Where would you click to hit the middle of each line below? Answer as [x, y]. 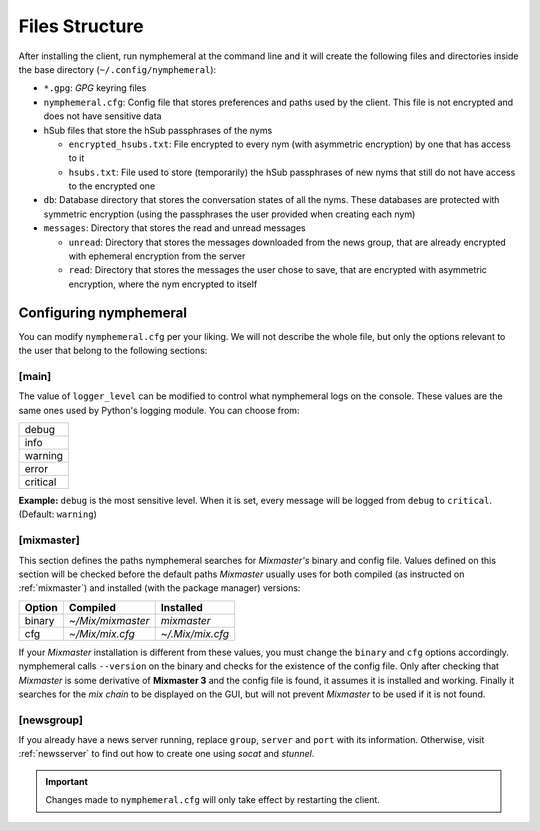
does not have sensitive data [102, 116]
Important [67, 781]
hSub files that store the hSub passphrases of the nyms [158, 130]
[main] [35, 376]
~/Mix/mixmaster [109, 620]
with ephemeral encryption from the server [157, 256]
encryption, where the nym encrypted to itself [163, 284]
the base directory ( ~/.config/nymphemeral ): [117, 69]
